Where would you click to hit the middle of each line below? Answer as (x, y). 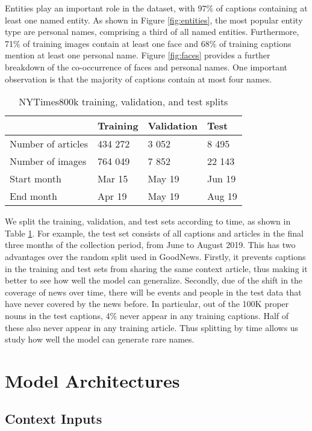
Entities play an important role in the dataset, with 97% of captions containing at (156, 8)
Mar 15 (113, 179)
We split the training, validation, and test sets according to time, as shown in (148, 221)
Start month (36, 179)
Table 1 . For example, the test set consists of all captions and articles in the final (154, 233)
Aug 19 (222, 196)
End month (33, 196)
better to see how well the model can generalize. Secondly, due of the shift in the (154, 280)
